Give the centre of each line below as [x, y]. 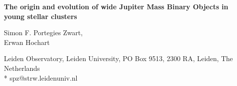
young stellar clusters [41, 16]
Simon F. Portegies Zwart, [43, 32]
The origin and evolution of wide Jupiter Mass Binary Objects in [116, 6]
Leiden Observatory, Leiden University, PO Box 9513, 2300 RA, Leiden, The [118, 58]
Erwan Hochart [27, 42]
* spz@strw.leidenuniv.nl [41, 77]
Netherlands [22, 68]
